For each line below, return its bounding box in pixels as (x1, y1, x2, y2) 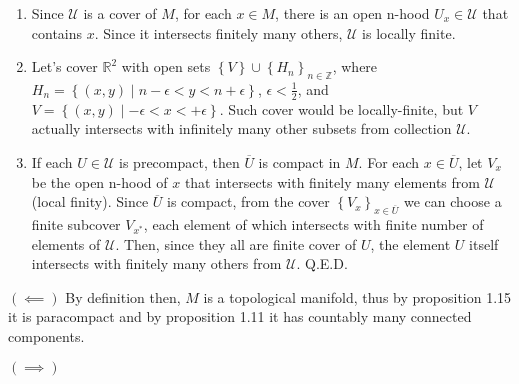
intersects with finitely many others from (31, 253, 282, 274)
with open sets (121, 56, 211, 77)
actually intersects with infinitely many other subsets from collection (31, 118, 452, 139)
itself (469, 233, 499, 254)
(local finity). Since (31, 191, 149, 212)
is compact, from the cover (166, 191, 330, 212)
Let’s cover (31, 56, 98, 77)
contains (31, 22, 83, 43)
